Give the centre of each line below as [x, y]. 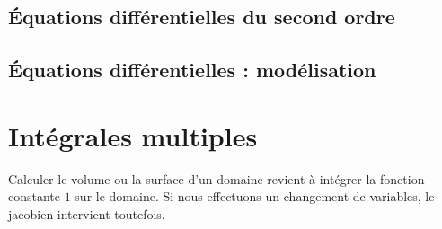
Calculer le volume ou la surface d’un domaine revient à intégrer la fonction [217, 178]
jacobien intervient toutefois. [87, 213]
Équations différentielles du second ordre [202, 17]
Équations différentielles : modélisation [192, 70]
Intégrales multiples [133, 135]
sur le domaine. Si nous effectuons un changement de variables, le [255, 196]
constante [35, 196]
